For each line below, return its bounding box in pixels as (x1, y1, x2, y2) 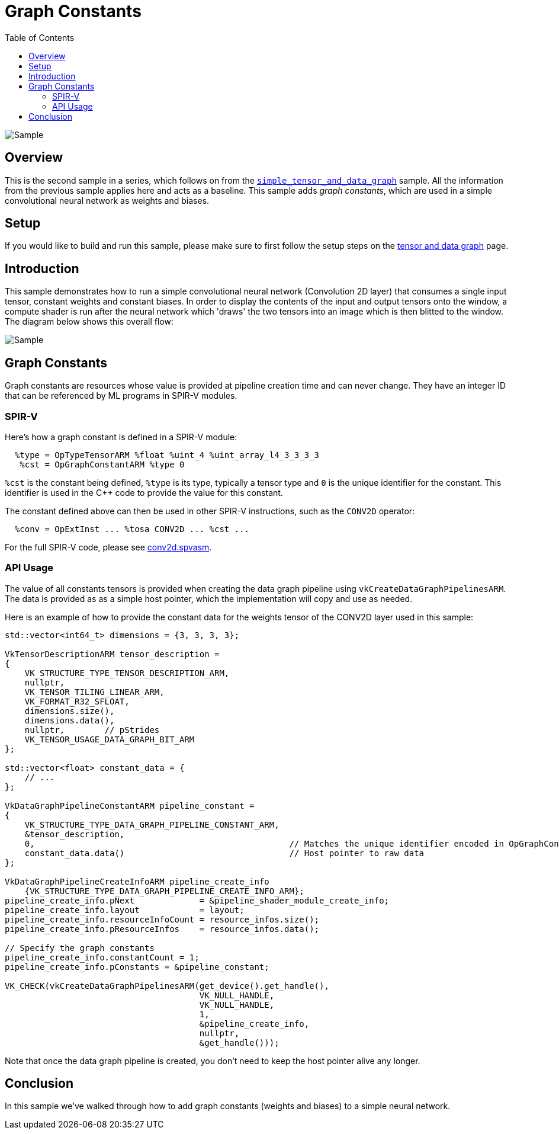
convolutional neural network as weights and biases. (5, 195, 210, 206)
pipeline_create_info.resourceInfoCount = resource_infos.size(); (5, 914, 320, 924)
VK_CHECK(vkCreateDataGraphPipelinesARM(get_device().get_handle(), (5, 981, 329, 991)
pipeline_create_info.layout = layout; (5, 905, 245, 915)
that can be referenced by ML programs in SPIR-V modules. (5, 390, 237, 401)
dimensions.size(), (24, 706, 115, 716)
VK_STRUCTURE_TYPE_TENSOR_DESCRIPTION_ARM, (24, 668, 230, 678)
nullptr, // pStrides (24, 725, 160, 735)
